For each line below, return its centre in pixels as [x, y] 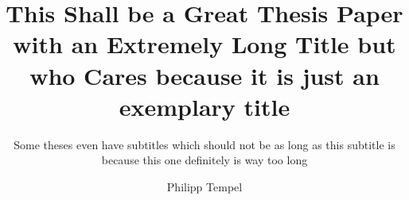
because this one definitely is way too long [204, 160]
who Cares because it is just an [204, 75]
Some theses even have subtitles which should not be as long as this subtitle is [204, 144]
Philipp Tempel [204, 186]
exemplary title [204, 106]
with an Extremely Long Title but [204, 44]
